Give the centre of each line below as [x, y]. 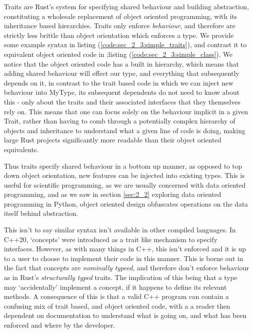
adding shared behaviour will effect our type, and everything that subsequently [122, 73]
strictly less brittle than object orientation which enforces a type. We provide [119, 35]
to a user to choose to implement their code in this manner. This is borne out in [124, 258]
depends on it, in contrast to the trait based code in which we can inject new [119, 82]
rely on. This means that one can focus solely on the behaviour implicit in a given [126, 111]
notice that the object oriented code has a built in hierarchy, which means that [121, 63]
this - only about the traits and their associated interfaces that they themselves [122, 101]
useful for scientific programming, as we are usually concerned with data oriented [125, 184]
